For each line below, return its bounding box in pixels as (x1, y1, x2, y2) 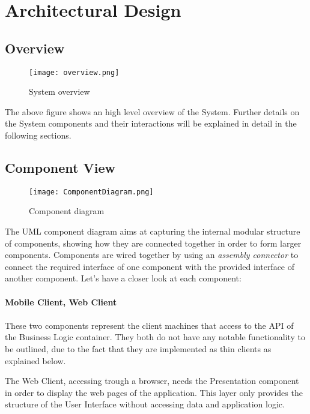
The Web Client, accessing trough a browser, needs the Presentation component (5, 374, 299, 387)
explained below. (5, 354, 66, 367)
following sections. (5, 129, 71, 142)
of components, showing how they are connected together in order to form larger (5, 236, 302, 249)
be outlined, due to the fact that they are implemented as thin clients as (5, 343, 272, 355)
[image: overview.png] (29, 68, 120, 77)
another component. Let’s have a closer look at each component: (5, 272, 242, 284)
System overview (29, 85, 90, 98)
